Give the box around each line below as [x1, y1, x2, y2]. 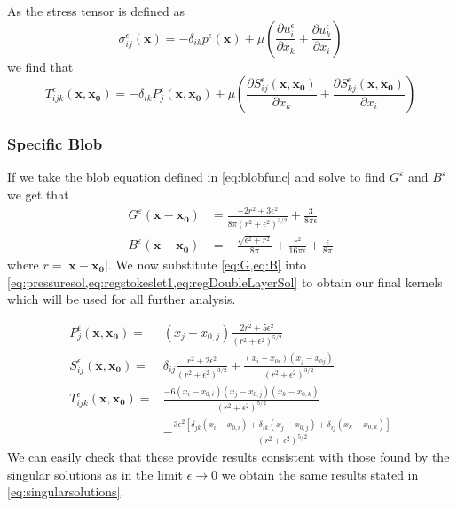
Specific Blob [7, 133, 103, 155]
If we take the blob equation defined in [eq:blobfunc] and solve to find [7, 168, 386, 186]
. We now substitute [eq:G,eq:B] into [107, 254, 307, 273]
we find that [7, 57, 74, 75]
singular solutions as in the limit [7, 464, 183, 483]
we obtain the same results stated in [221, 464, 419, 483]
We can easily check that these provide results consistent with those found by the [7, 448, 450, 466]
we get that [7, 185, 69, 203]
